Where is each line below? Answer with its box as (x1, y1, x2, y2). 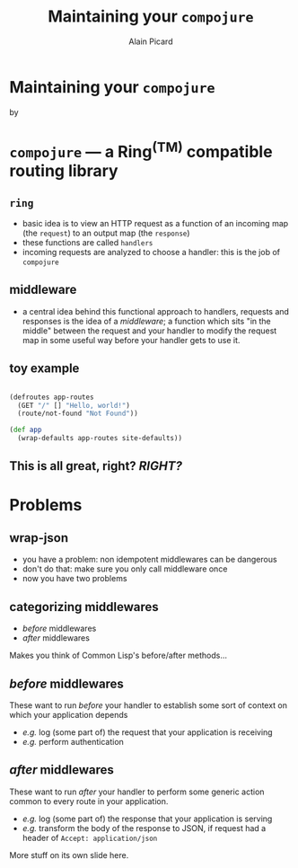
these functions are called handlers (22, 237, 153, 248)
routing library (9, 161, 118, 182)
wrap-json (9, 530, 69, 545)
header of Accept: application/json (22, 832, 158, 843)
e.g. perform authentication (22, 737, 124, 748)
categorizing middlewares (9, 599, 159, 615)
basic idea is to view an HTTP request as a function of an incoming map (22, 218, 289, 229)
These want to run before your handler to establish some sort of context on (9, 700, 288, 711)
